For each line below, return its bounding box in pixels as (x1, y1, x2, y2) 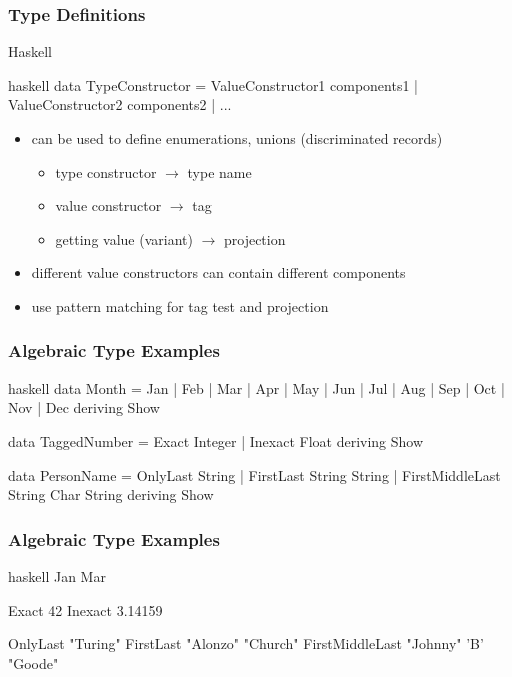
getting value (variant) (55, 228, 193, 249)
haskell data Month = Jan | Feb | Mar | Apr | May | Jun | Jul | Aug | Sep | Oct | (8, 377, 505, 398)
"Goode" (8, 652, 59, 673)
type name (187, 161, 252, 182)
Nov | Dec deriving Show (8, 397, 160, 418)
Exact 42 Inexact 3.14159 (8, 599, 163, 620)
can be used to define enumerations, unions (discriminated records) (31, 128, 443, 148)
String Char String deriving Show (8, 484, 214, 505)
